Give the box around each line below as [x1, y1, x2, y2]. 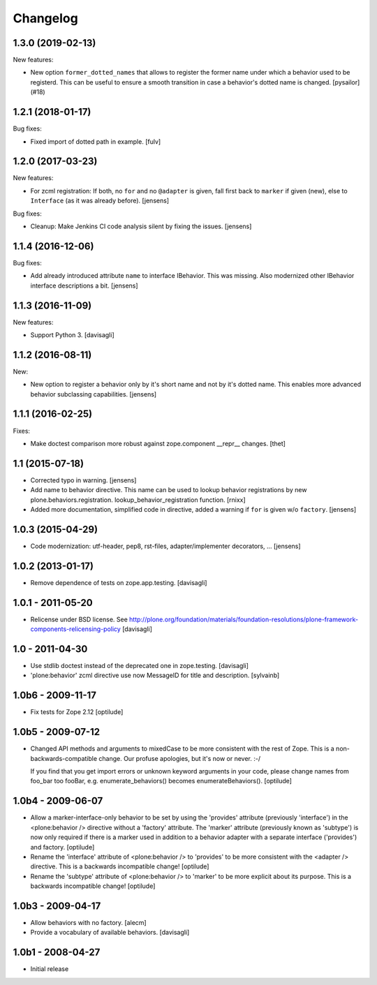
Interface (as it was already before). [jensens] [30, 196, 170, 205]
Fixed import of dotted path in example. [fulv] [30, 137, 161, 146]
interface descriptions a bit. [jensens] [30, 281, 139, 290]
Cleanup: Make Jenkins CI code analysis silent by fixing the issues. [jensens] [30, 222, 252, 230]
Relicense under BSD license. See [30, 615, 128, 623]
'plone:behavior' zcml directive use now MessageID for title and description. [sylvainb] [30, 671, 280, 680]
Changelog [13, 10, 78, 26]
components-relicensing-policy [30, 625, 121, 633]
